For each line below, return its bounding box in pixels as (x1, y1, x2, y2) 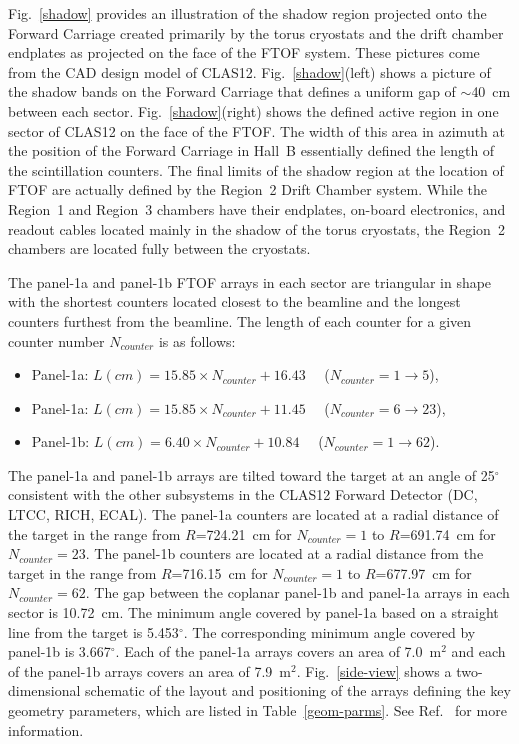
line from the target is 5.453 (8, 621, 179, 642)
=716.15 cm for (171, 562, 268, 583)
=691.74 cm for (399, 523, 496, 544)
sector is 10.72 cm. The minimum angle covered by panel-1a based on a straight (8, 602, 499, 623)
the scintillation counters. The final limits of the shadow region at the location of (8, 159, 504, 180)
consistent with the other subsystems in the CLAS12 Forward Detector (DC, (8, 484, 478, 505)
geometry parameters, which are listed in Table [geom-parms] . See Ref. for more (8, 700, 507, 720)
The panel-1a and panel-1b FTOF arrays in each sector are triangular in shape (8, 271, 492, 292)
